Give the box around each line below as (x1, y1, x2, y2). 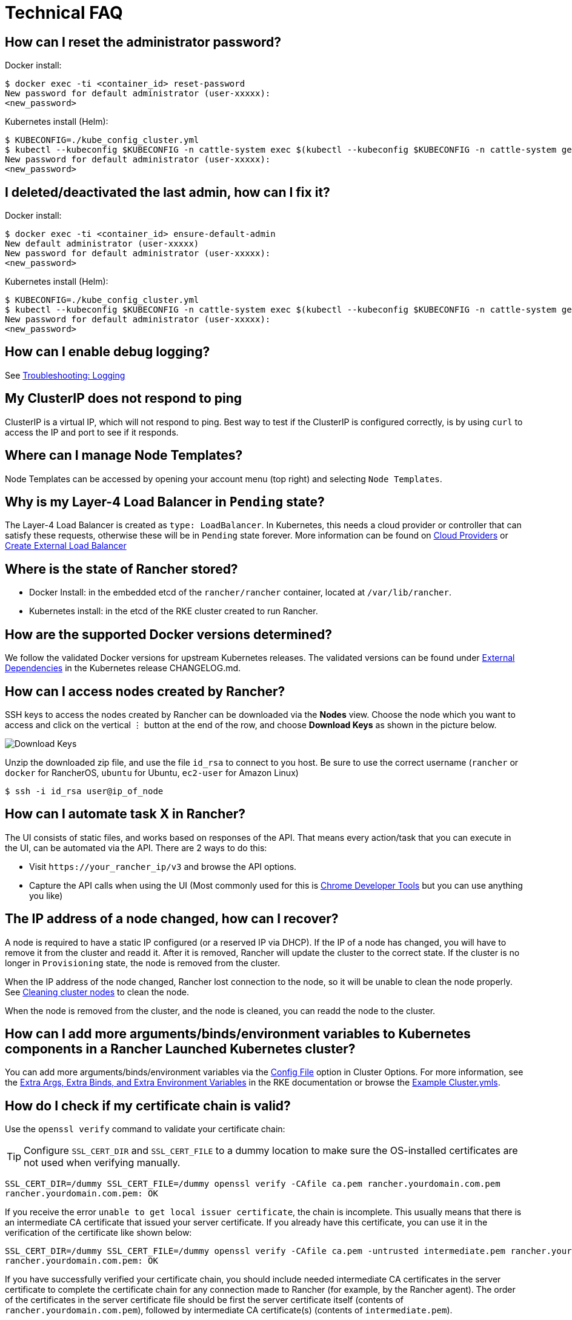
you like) (29, 890, 63, 901)
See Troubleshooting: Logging (5, 370, 125, 380)
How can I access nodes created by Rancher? (5, 683, 285, 699)
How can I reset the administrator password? (5, 34, 282, 50)
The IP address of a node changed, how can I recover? (5, 911, 339, 927)
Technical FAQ (5, 2, 123, 23)
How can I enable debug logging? (5, 344, 210, 360)
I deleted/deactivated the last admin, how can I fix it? (5, 184, 330, 200)
